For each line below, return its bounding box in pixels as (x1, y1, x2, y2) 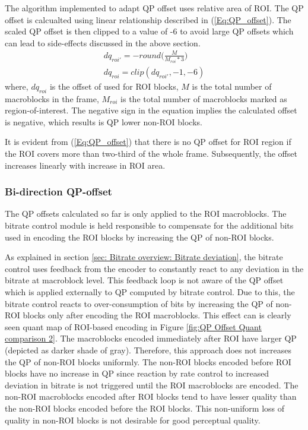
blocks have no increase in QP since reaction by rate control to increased (5, 367, 269, 380)
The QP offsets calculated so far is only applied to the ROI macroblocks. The (5, 207, 287, 220)
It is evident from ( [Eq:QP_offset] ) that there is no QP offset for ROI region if (5, 135, 291, 148)
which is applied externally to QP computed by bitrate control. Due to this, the (5, 286, 295, 298)
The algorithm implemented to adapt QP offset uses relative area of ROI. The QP (5, 2, 304, 14)
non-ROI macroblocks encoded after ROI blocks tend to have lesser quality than (5, 390, 297, 403)
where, (5, 80, 28, 92)
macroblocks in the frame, (5, 92, 99, 105)
